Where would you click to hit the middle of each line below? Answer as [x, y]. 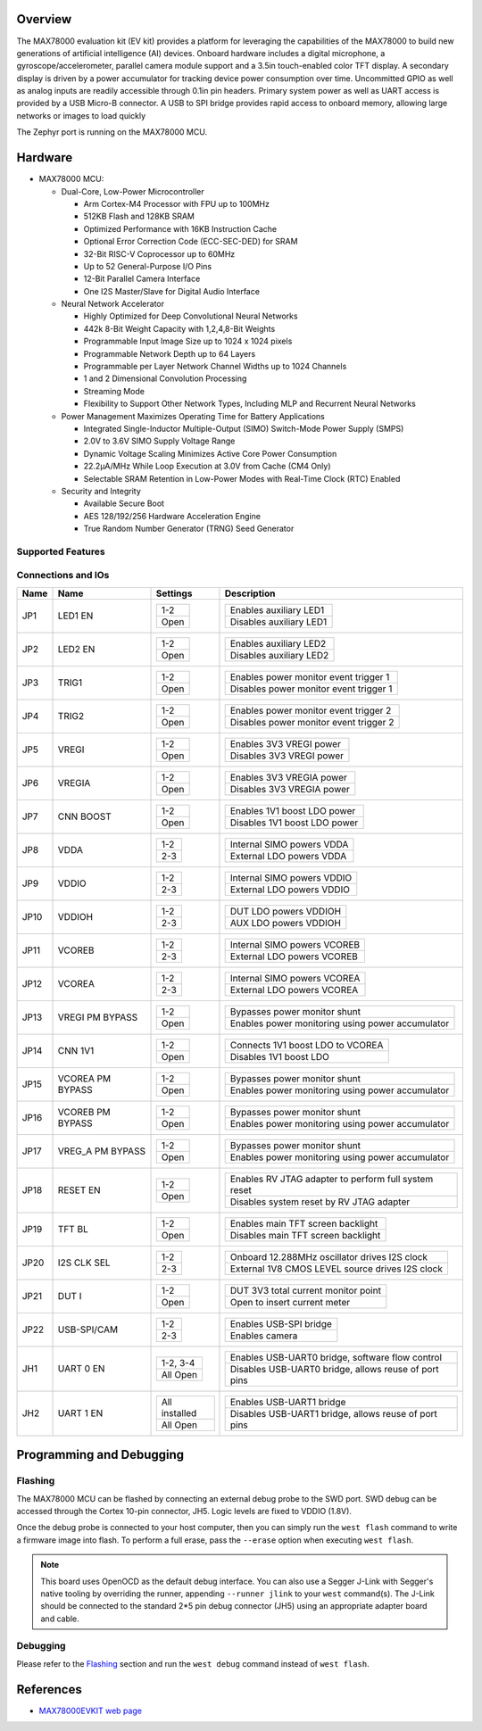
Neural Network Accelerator [113, 304]
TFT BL [73, 1230]
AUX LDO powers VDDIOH [285, 923]
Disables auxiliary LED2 [279, 655]
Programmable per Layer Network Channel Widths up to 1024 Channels [215, 367]
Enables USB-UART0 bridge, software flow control [336, 1357]
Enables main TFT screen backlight [304, 1223]
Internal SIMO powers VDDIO [291, 877]
